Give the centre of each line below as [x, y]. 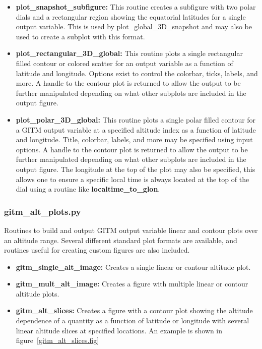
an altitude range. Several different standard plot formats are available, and [121, 240]
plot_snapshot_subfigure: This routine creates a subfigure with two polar [136, 7]
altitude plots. [38, 293]
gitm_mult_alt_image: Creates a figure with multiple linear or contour [132, 284]
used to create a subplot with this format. [80, 36]
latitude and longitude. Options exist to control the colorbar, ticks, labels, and [137, 73]
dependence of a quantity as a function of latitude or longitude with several [133, 321]
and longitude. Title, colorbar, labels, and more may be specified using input [134, 139]
